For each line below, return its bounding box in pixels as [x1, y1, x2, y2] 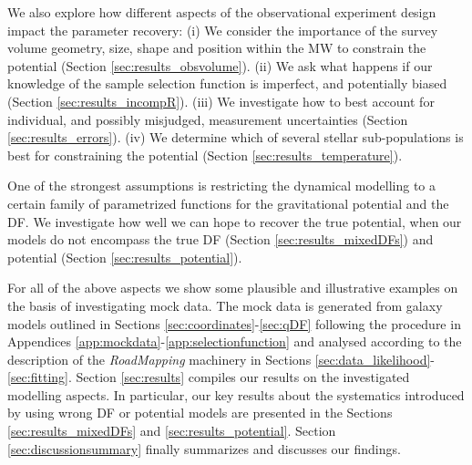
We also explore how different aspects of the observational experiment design [7, 3, 436, 21]
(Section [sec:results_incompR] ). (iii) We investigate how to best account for [7, 91, 435, 110]
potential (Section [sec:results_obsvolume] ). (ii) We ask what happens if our [7, 56, 433, 75]
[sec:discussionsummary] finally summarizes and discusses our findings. [7, 439, 401, 458]
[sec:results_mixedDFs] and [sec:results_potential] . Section [7, 421, 336, 440]
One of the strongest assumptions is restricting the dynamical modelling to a [7, 176, 436, 195]
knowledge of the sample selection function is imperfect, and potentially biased [7, 74, 447, 93]
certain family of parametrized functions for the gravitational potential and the [7, 193, 449, 212]
